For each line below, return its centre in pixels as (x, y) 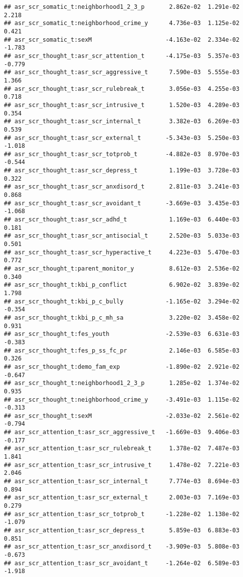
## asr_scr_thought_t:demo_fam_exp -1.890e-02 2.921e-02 (122, 367)
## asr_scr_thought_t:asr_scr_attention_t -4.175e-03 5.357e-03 (122, 56)
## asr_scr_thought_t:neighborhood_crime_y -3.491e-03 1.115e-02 (122, 399)
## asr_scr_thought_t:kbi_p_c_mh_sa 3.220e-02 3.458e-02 (122, 317)
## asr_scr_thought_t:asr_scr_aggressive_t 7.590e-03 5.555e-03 (122, 72)
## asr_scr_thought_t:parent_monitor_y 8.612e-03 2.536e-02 (122, 269)
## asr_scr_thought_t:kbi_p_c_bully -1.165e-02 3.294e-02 (122, 301)
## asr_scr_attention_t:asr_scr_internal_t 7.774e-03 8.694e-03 (122, 481)
